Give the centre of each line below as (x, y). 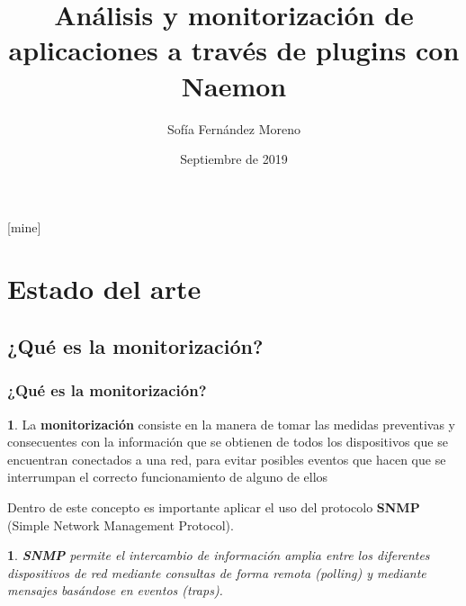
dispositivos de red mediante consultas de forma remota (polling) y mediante (217, 572)
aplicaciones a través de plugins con (234, 50)
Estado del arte (104, 289)
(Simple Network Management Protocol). (121, 525)
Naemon (234, 85)
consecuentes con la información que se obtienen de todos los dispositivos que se (228, 442)
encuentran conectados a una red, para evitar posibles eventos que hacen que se (227, 459)
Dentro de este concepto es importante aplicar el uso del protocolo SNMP (214, 507)
